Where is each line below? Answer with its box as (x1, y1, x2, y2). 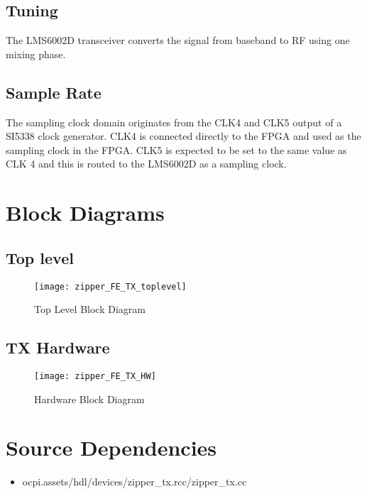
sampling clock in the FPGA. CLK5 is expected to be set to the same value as (6, 142, 347, 157)
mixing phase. (6, 46, 66, 61)
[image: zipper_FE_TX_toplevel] (34, 281, 187, 292)
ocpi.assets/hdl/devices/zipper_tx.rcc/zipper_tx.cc (22, 474, 247, 489)
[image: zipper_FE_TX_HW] (34, 371, 156, 381)
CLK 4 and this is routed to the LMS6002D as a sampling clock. (6, 156, 287, 171)
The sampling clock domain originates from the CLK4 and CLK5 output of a (6, 114, 342, 129)
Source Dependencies (6, 433, 217, 462)
